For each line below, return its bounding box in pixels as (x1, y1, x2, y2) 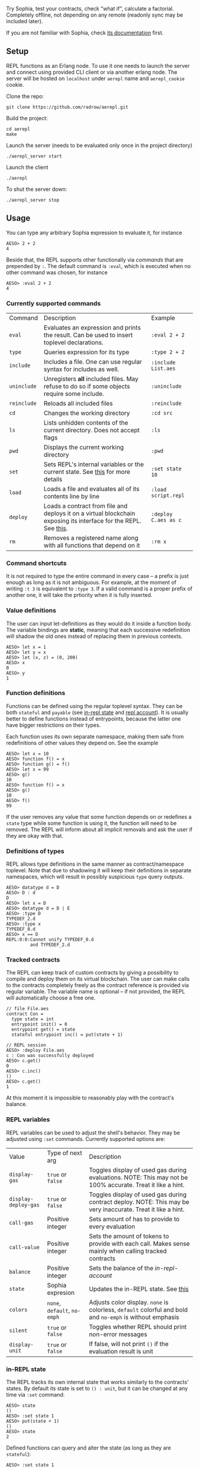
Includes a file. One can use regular (43, 357, 142, 366)
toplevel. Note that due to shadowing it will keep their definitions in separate (6, 867, 191, 874)
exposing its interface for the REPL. (43, 517, 142, 525)
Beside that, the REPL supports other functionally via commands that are (6, 256, 184, 263)
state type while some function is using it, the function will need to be (6, 819, 177, 826)
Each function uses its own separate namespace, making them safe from (6, 733, 184, 740)
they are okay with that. (6, 832, 64, 839)
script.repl (150, 492, 185, 499)
